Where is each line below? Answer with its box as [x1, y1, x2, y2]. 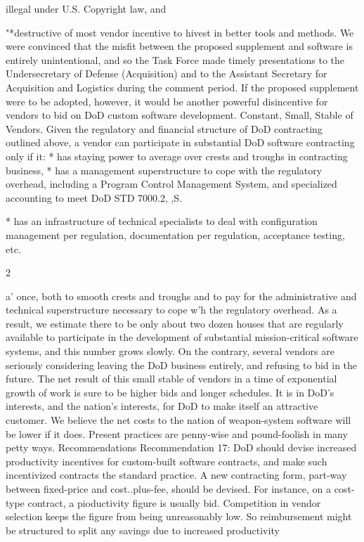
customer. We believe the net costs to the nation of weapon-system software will [6, 413, 351, 427]
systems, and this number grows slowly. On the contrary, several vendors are [6, 344, 334, 359]
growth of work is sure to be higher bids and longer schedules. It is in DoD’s [6, 385, 334, 399]
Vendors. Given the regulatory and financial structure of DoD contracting [6, 121, 323, 136]
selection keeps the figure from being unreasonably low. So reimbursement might [6, 509, 352, 524]
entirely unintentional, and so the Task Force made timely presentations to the [6, 52, 345, 67]
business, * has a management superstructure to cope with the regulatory [6, 162, 323, 177]
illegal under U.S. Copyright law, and [6, 1, 167, 15]
